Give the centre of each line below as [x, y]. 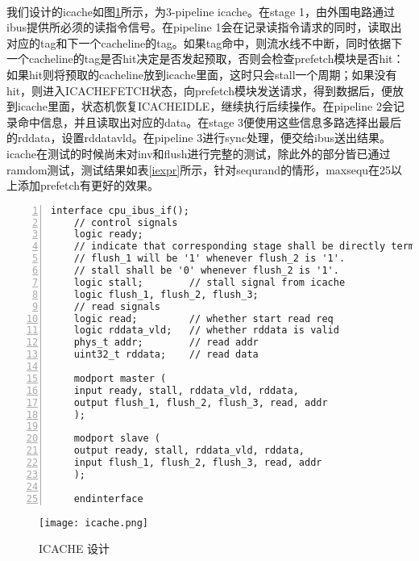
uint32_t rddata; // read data [166, 355]
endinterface [108, 498]
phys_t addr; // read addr [166, 343]
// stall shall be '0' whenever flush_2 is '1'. [206, 271]
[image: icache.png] [94, 523]
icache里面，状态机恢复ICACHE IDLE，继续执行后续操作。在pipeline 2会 [205, 106]
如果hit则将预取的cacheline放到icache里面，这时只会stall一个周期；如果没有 [202, 74]
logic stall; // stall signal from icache [209, 282]
